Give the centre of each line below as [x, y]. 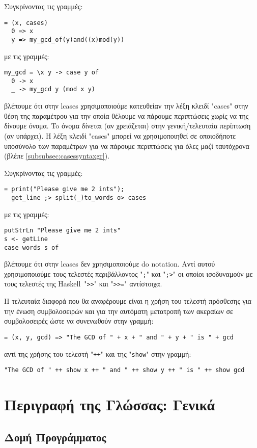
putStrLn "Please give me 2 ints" [63, 231]
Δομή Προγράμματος [55, 437]
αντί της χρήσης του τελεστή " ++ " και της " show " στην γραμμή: [98, 353]
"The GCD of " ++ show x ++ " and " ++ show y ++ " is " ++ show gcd [124, 370]
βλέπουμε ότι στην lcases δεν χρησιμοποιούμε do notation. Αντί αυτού [110, 264]
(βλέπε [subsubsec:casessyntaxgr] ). [57, 156]
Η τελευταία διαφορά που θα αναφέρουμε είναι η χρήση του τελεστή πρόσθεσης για [128, 301]
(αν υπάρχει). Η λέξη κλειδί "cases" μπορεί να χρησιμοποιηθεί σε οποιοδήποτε [120, 135]
